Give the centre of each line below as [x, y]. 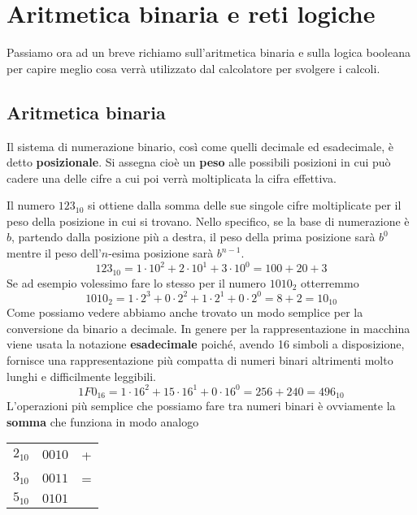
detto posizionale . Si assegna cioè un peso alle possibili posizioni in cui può [199, 162]
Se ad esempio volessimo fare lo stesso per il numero [137, 282]
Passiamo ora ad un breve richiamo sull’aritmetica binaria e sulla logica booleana [208, 52]
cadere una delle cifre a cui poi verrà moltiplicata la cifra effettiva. [172, 177]
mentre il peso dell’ [54, 253]
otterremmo [330, 282]
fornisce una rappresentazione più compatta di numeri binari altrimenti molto [200, 359]
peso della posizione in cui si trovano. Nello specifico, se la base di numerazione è [208, 221]
